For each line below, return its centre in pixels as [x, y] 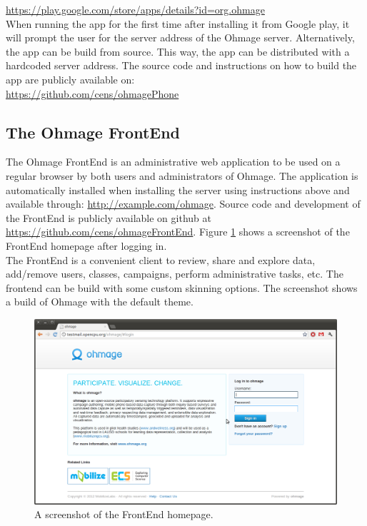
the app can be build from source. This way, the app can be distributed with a [178, 51]
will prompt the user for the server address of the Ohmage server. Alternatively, [180, 37]
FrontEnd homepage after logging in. [86, 245]
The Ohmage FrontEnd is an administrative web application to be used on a [173, 162]
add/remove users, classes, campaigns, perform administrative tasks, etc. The [175, 274]
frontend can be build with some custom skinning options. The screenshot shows [182, 287]
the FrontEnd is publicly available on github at [109, 217]
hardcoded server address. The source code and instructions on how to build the [181, 65]
